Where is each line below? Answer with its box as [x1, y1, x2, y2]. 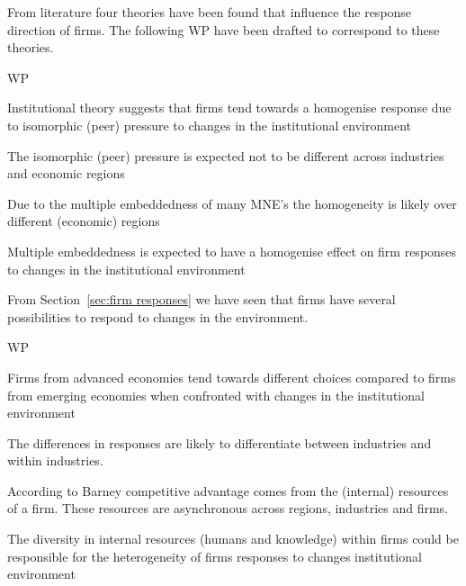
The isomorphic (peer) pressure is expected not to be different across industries [7, 146, 444, 165]
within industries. [7, 451, 103, 470]
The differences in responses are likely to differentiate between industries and [7, 433, 432, 452]
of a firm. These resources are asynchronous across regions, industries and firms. [7, 499, 448, 518]
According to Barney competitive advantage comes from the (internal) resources [7, 481, 449, 500]
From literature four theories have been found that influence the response [7, 3, 412, 21]
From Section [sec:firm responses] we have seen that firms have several [7, 290, 396, 309]
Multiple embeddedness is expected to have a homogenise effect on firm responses [7, 241, 457, 260]
